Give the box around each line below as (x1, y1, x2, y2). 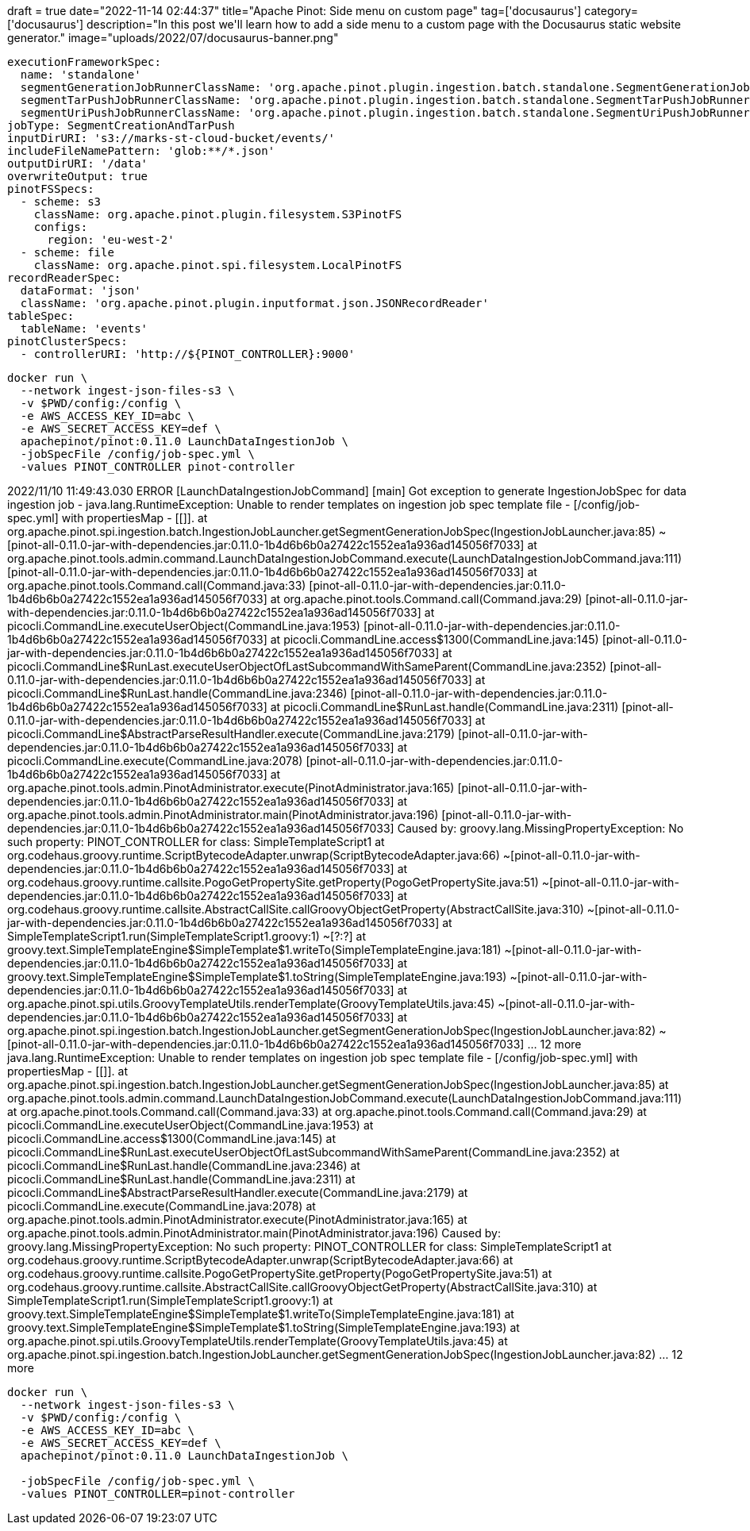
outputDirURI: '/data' (7, 157, 148, 170)
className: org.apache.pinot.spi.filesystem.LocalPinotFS (33, 259, 402, 271)
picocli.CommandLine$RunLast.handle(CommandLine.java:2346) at (7, 1159, 360, 1172)
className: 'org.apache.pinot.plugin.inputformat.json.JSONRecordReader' (20, 297, 489, 310)
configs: (33, 221, 88, 233)
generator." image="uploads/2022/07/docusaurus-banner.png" (7, 31, 339, 44)
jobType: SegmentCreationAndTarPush (7, 119, 235, 132)
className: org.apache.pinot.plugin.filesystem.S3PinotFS (33, 208, 402, 221)
